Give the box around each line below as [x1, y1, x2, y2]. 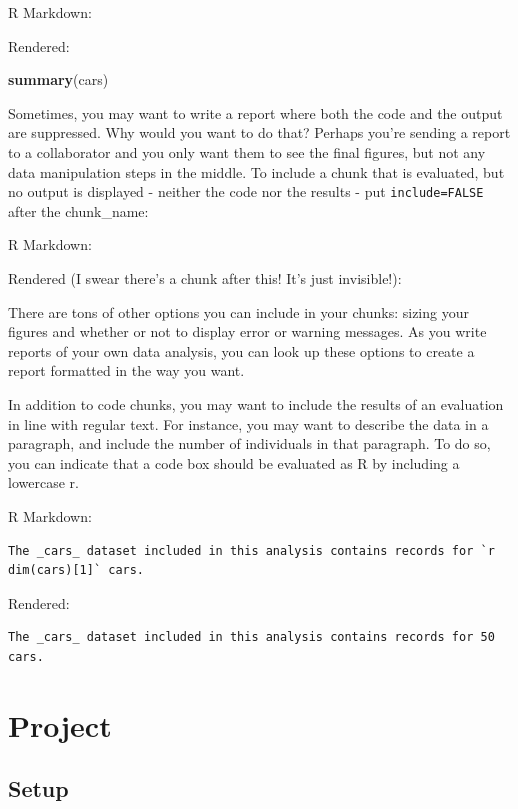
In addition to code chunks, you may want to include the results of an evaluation [8, 393, 504, 414]
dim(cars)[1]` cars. [8, 563, 145, 578]
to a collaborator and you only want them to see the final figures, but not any [8, 141, 486, 162]
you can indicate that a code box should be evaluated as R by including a [8, 452, 460, 473]
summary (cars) [8, 69, 109, 90]
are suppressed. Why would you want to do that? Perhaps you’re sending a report [8, 122, 511, 143]
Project [8, 704, 112, 745]
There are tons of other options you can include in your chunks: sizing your [8, 301, 469, 322]
